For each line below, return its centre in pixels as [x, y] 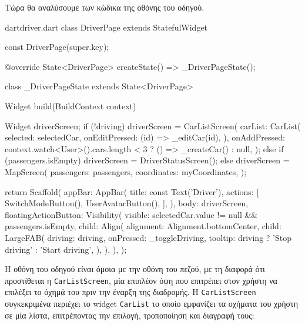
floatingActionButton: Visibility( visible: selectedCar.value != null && [131, 214]
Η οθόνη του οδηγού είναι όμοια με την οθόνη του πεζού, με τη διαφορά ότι [135, 269]
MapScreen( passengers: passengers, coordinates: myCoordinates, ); [126, 171]
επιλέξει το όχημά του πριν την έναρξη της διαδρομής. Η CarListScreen [130, 292]
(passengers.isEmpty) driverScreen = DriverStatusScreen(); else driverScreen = [147, 160]
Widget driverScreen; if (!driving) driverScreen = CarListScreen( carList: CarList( [153, 125]
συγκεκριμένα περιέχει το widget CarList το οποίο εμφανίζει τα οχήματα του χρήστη [152, 303]
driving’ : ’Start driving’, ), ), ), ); [66, 249]
